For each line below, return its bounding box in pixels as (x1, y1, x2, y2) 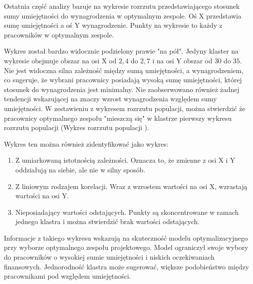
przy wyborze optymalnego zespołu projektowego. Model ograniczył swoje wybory (4, 242, 249, 252)
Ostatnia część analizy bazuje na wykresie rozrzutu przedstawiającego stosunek (4, 1, 240, 11)
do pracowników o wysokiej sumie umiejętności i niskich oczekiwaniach (4, 252, 215, 262)
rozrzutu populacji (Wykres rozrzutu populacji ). (4, 122, 149, 133)
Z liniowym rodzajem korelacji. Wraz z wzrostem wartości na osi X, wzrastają (15, 181, 248, 191)
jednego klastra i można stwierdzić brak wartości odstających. (15, 216, 200, 227)
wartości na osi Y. (15, 190, 69, 201)
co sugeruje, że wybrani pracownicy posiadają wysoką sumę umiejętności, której (4, 75, 242, 85)
